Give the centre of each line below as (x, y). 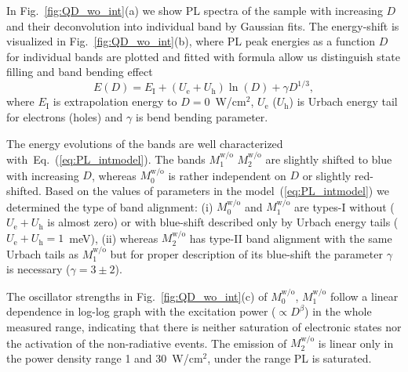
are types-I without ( (344, 206)
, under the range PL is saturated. (290, 358)
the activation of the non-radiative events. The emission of (147, 343)
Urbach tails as (42, 253)
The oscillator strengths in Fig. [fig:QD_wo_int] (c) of (137, 296)
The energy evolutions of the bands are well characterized (145, 143)
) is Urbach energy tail (343, 101)
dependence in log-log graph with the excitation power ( (141, 311)
